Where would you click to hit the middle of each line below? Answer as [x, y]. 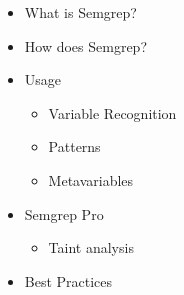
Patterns [74, 146]
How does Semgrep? [86, 45]
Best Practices [68, 280]
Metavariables [91, 179]
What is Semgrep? [80, 12]
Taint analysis [91, 247]
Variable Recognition [112, 112]
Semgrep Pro [64, 213]
